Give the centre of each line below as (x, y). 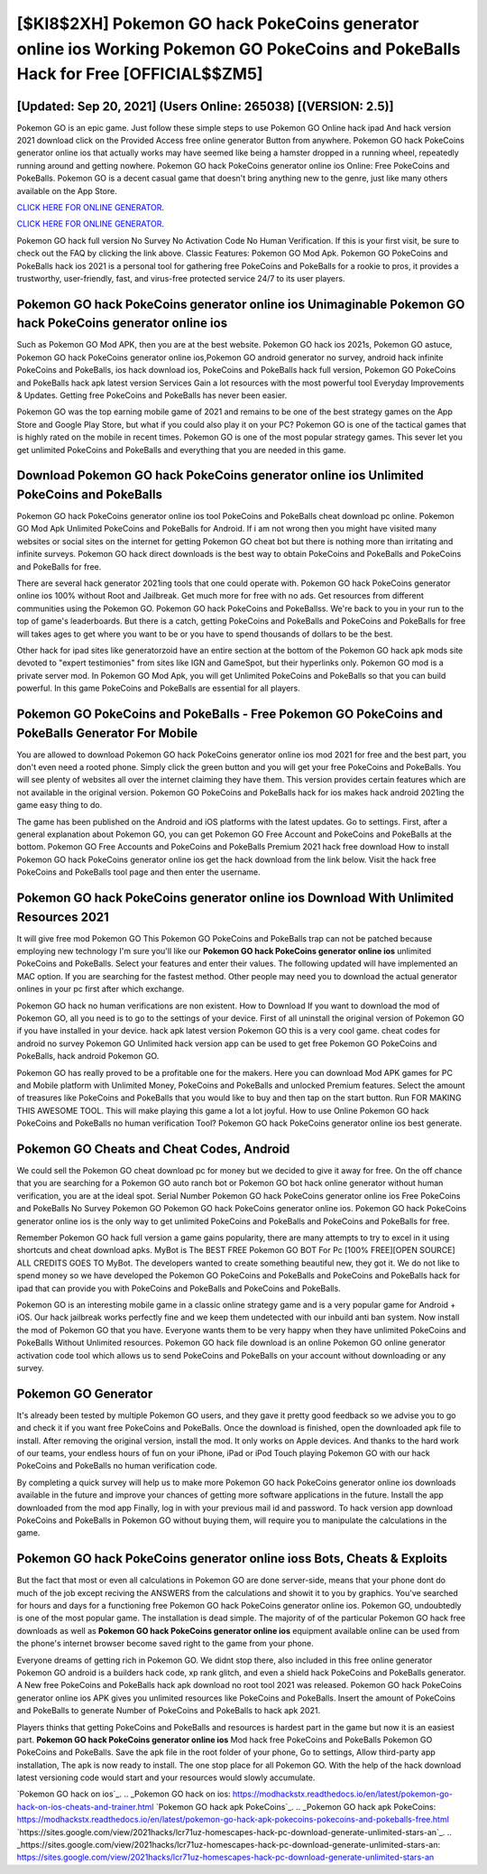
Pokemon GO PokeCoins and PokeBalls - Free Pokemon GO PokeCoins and (230, 714)
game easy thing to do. (60, 805)
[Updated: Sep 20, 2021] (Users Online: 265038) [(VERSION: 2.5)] (205, 106)
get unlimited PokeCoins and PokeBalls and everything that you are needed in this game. (181, 450)
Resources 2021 (63, 917)
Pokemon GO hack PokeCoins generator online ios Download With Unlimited (235, 898)
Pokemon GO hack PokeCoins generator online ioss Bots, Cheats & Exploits (232, 1559)
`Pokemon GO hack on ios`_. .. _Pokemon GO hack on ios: (124, 1794)
